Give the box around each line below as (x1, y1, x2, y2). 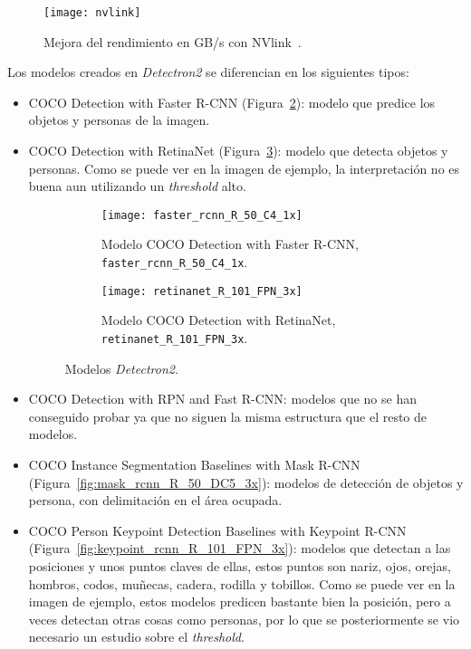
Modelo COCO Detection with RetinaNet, (101, 310, 336, 329)
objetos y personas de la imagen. (28, 110, 210, 129)
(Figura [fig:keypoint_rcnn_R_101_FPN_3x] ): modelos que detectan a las (28, 539, 451, 558)
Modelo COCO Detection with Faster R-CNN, (101, 234, 359, 253)
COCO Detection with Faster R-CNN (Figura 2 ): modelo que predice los (28, 92, 436, 111)
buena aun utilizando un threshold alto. (28, 177, 246, 196)
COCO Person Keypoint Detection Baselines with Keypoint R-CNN (28, 520, 407, 539)
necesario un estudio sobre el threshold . (28, 627, 245, 646)
